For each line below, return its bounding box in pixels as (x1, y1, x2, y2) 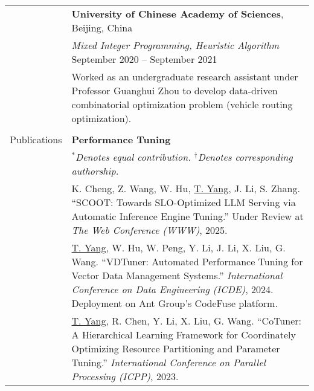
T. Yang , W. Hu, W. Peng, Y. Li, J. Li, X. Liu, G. (71, 241, 286, 254)
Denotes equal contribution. (75, 150, 191, 164)
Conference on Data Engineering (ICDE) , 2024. (71, 282, 274, 296)
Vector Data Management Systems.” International (71, 268, 283, 282)
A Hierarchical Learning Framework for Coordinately (71, 328, 296, 341)
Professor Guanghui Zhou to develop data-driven (71, 83, 278, 97)
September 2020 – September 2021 (71, 52, 217, 66)
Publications (10, 132, 62, 146)
